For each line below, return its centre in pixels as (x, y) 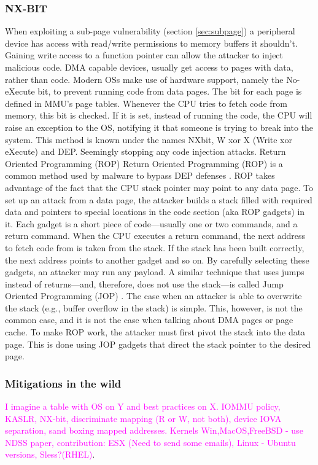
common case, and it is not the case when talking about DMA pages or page (149, 320)
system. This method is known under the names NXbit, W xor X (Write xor (149, 139)
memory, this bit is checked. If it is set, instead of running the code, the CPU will (159, 115)
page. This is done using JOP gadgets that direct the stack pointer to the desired (158, 344)
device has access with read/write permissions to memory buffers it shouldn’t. (151, 43)
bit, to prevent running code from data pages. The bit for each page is (170, 91)
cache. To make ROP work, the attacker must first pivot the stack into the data (155, 332)
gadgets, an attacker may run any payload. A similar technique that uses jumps (155, 272)
